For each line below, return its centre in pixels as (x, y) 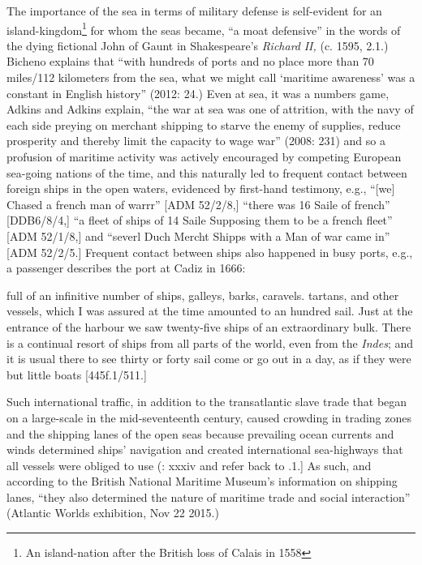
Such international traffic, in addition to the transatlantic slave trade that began (207, 402)
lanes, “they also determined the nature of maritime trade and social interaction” (209, 497)
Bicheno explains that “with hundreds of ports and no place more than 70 (190, 61)
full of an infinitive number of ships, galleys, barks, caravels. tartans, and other (203, 295)
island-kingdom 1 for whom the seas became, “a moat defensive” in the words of (204, 28)
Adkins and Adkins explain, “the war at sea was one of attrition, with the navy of (210, 109)
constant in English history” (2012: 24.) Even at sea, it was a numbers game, (198, 93)
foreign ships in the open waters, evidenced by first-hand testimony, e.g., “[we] (201, 188)
